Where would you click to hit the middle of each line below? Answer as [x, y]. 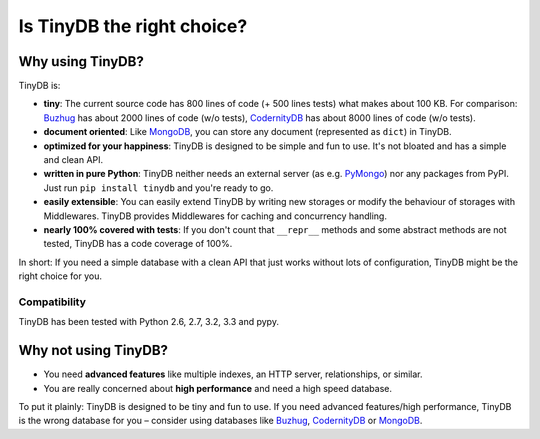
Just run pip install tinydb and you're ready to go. [158, 187]
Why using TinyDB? [81, 61]
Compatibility [52, 302]
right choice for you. [60, 276]
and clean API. [73, 160]
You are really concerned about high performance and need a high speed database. [218, 388]
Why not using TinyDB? [93, 350]
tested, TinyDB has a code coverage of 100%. [138, 244]
